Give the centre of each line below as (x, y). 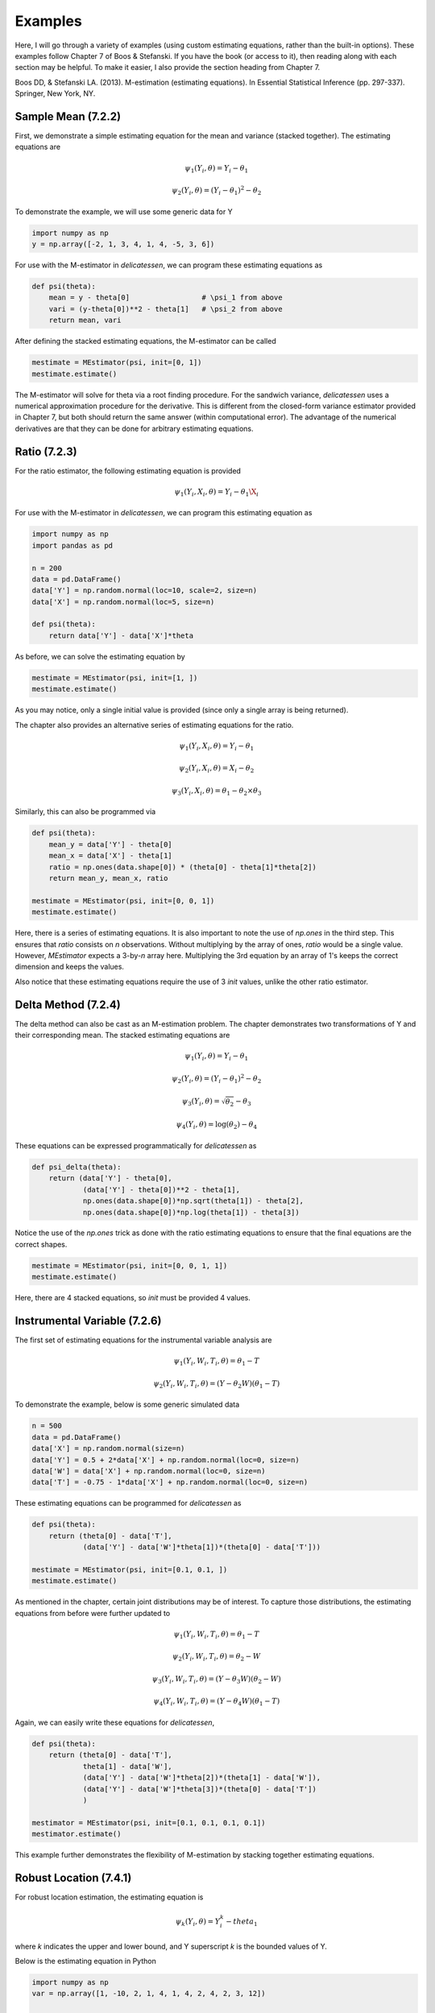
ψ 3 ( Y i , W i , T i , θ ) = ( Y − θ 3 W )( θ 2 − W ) (216, 1680)
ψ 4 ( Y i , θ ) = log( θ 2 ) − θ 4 (217, 1126)
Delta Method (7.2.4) (68, 1004)
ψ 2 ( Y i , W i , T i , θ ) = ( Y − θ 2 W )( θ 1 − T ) (217, 1384)
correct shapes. (41, 1244)
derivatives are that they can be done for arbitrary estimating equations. (134, 428)
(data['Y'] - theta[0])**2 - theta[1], (162, 1189)
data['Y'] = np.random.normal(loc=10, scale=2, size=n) (145, 591)
